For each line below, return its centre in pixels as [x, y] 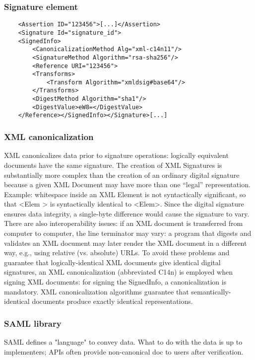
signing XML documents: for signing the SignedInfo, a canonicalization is [115, 282]
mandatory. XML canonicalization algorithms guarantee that [96, 291]
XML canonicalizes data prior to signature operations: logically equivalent [116, 155]
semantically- [211, 291]
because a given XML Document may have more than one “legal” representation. [127, 184]
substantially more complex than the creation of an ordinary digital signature [122, 175]
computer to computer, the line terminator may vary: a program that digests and [128, 233]
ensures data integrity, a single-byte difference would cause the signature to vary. [127, 213]
